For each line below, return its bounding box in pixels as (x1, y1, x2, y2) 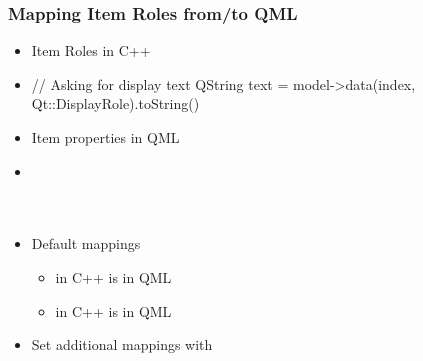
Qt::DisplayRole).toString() (31, 93, 200, 114)
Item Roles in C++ (31, 40, 151, 61)
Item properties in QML (31, 127, 180, 147)
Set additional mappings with (31, 334, 213, 355)
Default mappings (31, 233, 141, 254)
